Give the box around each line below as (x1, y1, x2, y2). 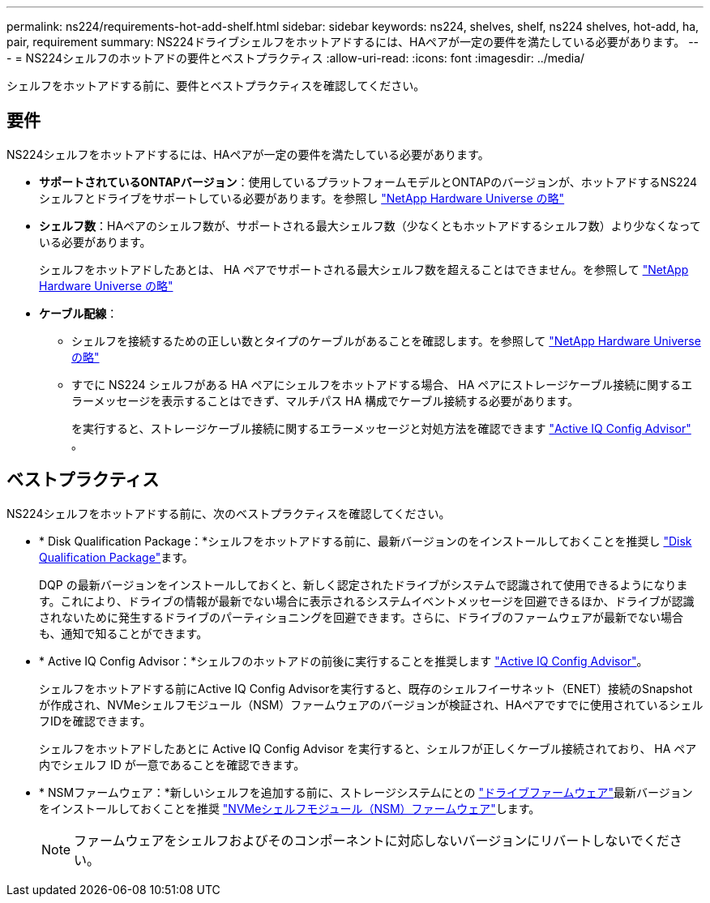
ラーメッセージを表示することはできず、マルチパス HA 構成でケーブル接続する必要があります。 (71, 393, 579, 408)
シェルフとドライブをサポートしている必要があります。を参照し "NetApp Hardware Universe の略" (39, 190, 565, 205)
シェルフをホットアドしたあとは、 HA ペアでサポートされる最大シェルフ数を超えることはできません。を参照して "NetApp (39, 262, 689, 276)
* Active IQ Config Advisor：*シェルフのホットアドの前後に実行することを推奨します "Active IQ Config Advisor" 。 (39, 653, 648, 668)
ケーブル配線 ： (39, 306, 118, 320)
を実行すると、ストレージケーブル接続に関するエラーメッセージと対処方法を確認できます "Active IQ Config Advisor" (71, 421, 691, 435)
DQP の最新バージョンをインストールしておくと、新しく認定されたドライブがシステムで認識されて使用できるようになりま (39, 577, 688, 592)
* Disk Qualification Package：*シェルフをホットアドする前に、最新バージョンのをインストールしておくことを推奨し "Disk (39, 533, 692, 548)
